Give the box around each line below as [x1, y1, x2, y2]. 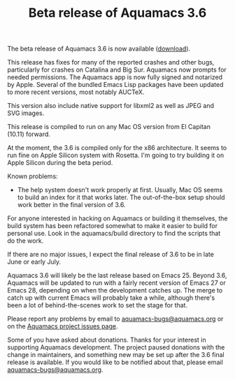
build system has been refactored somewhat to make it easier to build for [7, 222, 218, 230]
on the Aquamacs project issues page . [7, 322, 118, 330]
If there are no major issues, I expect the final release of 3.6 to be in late [7, 250, 215, 259]
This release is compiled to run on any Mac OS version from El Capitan [7, 123, 211, 131]
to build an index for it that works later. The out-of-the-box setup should [17, 193, 225, 201]
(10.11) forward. [7, 130, 51, 138]
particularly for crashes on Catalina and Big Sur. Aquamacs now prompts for [7, 65, 227, 74]
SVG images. [7, 109, 45, 117]
